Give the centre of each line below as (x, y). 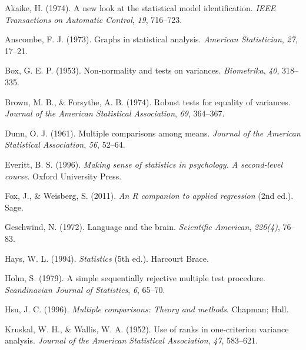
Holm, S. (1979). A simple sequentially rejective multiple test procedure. (135, 278)
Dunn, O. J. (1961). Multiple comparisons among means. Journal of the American (153, 133)
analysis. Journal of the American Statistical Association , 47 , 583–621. (131, 340)
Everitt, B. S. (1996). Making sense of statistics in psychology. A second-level (144, 164)
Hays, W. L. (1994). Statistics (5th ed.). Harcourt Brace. (107, 258)
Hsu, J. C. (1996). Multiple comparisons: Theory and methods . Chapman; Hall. (147, 309)
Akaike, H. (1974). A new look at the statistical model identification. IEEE (140, 8)
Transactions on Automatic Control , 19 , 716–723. (94, 19)
